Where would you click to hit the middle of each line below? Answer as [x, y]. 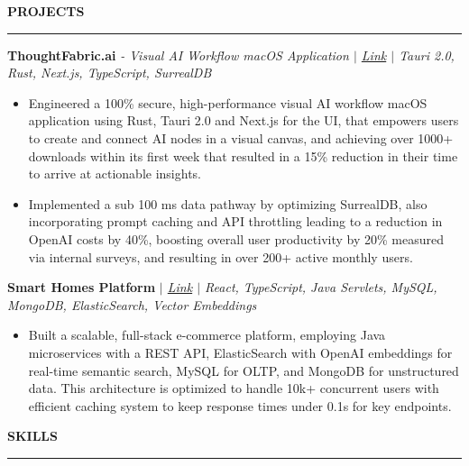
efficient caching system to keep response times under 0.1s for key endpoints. [240, 405]
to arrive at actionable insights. [115, 174]
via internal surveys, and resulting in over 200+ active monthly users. [221, 256]
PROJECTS [46, 11]
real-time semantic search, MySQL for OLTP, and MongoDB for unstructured [244, 370]
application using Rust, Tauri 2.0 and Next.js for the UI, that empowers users [244, 120]
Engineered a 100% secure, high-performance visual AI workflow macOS [228, 102]
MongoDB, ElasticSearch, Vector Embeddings [132, 304]
